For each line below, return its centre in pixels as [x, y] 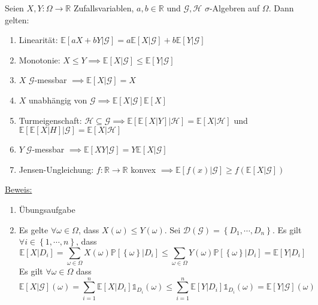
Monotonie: [40, 60]
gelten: [17, 19]
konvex [143, 169]
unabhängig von [58, 100]
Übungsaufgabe [47, 209]
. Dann [281, 8]
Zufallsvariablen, [104, 8]
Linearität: [38, 40]
